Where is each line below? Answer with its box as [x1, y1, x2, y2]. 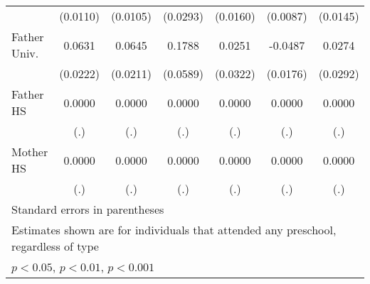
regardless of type [11, 238, 99, 254]
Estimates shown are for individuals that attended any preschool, [11, 222, 337, 238]
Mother [11, 143, 48, 160]
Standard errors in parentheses [11, 201, 164, 217]
